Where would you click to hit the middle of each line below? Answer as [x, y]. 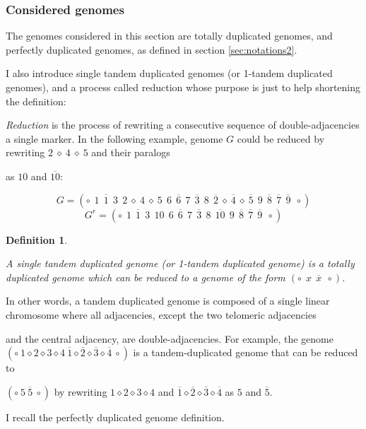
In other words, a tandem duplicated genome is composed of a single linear [168, 301]
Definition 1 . [37, 239]
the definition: [36, 101]
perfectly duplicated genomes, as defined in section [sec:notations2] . [152, 49]
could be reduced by [281, 138]
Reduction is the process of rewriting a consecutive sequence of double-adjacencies [183, 125]
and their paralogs [131, 152]
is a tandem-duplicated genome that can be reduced [246, 352]
